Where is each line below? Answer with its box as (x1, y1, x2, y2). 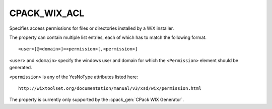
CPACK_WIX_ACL (9, 8, 85, 19)
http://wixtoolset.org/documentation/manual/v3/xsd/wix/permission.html (18, 85, 201, 91)
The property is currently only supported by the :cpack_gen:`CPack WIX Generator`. (9, 96, 184, 103)
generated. (9, 65, 32, 71)
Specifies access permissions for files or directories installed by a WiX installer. (9, 25, 174, 31)
